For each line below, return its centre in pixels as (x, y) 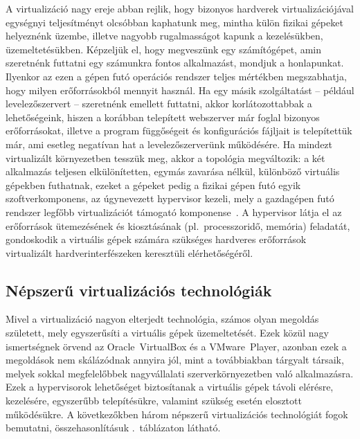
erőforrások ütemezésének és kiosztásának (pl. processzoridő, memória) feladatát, (178, 225)
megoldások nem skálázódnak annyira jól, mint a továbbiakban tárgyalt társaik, (175, 360)
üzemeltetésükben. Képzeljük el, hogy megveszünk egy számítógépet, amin (163, 49)
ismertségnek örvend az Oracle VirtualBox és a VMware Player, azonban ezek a (176, 346)
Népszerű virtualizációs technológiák (139, 290)
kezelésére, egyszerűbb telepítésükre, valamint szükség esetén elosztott (154, 401)
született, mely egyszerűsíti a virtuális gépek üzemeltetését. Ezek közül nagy (167, 333)
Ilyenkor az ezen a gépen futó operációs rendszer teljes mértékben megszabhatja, (176, 76)
